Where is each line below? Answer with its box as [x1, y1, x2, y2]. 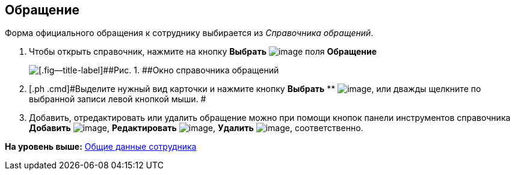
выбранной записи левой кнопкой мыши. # [29, 94, 206, 105]
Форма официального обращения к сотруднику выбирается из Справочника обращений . [5, 28, 374, 38]
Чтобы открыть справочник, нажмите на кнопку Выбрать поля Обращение [29, 46, 377, 57]
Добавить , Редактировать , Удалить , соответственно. [29, 123, 363, 134]
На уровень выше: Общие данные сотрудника [5, 141, 197, 152]
